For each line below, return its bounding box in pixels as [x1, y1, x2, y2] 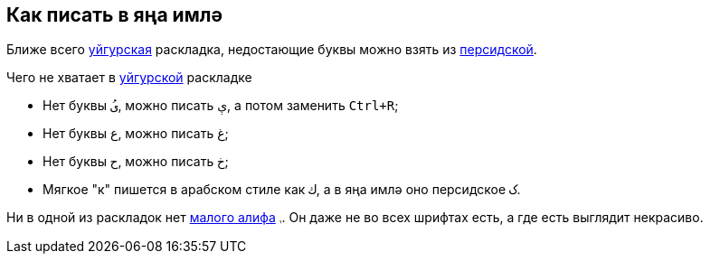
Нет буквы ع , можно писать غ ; [43, 126, 229, 142]
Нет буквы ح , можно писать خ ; [43, 154, 229, 170]
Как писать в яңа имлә [6, 4, 222, 26]
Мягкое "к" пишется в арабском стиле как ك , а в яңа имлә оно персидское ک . [43, 182, 521, 198]
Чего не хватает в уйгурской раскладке [6, 70, 252, 86]
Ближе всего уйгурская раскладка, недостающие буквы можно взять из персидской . [6, 42, 537, 58]
